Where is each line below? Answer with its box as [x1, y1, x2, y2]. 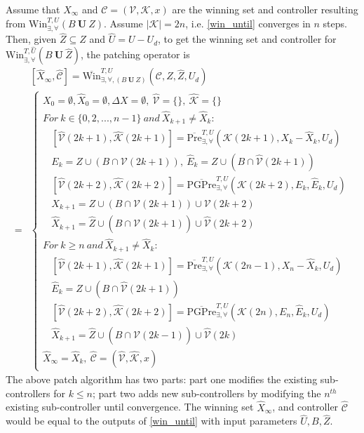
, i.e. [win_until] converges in [185, 15, 311, 30]
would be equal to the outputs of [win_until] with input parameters [6, 413, 297, 428]
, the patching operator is [80, 47, 190, 62]
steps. [323, 15, 347, 30]
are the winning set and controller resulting [172, 2, 358, 16]
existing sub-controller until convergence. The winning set [6, 399, 254, 414]
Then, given [6, 32, 57, 46]
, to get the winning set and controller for [158, 32, 337, 46]
